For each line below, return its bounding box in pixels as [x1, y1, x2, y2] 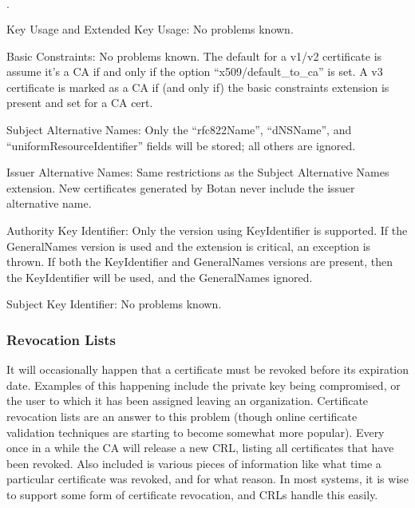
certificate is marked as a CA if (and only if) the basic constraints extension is [6, 78, 389, 95]
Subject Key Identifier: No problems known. [6, 296, 222, 312]
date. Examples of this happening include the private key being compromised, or [6, 376, 401, 393]
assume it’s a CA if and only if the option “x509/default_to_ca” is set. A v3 [6, 63, 383, 80]
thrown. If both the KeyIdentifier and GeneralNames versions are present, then [6, 253, 393, 270]
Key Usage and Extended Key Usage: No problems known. [6, 21, 294, 37]
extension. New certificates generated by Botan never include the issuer [6, 179, 355, 196]
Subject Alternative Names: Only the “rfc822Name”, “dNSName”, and [6, 121, 352, 137]
